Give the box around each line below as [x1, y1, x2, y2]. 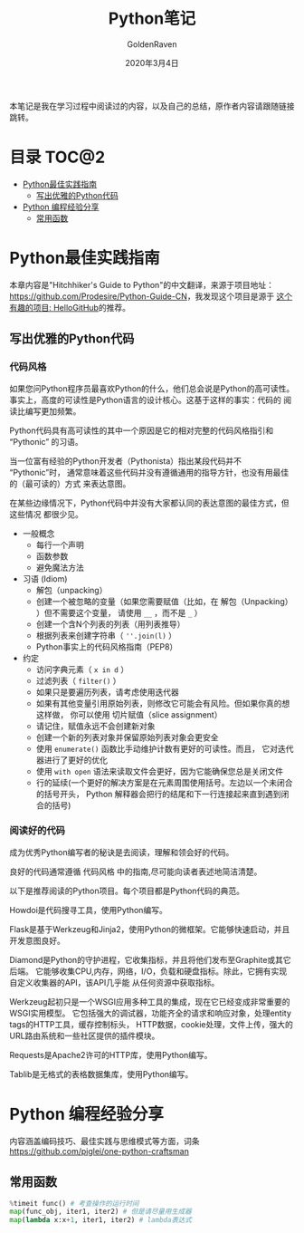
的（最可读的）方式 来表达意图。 [9, 477, 131, 489]
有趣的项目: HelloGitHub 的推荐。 [9, 302, 131, 313]
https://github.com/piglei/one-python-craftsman [9, 1145, 190, 1156]
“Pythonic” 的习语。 [9, 436, 83, 447]
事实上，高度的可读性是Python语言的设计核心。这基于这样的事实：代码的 [9, 394, 282, 405]
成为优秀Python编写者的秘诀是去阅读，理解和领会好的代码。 [9, 846, 234, 857]
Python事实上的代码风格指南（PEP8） [35, 641, 178, 652]
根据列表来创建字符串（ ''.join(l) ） [35, 630, 177, 641]
